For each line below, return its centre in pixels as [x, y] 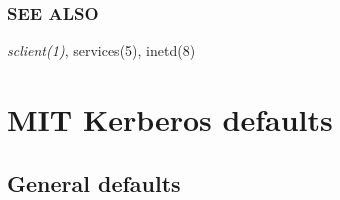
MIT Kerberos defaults [170, 119]
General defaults [94, 182]
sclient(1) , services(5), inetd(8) [101, 50]
